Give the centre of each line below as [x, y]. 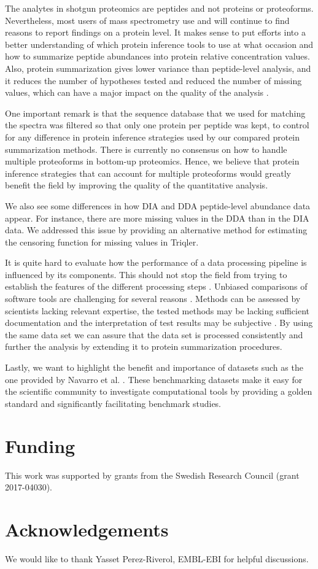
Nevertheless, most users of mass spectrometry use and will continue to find [147, 20]
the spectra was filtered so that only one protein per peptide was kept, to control [157, 125]
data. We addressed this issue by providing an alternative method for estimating [156, 230]
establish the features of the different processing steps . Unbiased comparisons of [156, 286]
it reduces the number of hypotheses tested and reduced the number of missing [153, 80]
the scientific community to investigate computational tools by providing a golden [159, 391]
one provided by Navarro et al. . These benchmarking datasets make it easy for [154, 379]
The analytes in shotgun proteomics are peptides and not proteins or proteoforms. [159, 8]
